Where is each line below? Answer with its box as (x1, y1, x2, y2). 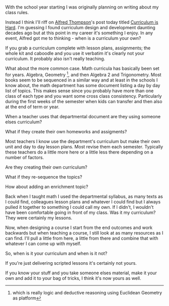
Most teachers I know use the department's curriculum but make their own (5, 138, 160, 144)
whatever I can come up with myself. (5, 241, 81, 247)
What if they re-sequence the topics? (5, 174, 82, 180)
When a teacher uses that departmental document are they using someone (5, 113, 161, 119)
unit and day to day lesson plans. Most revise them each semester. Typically (5, 143, 163, 149)
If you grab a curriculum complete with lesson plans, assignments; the (5, 45, 151, 51)
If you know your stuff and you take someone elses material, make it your (5, 270, 157, 276)
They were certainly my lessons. (5, 214, 72, 220)
